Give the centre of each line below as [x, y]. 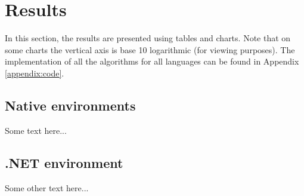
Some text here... [36, 130]
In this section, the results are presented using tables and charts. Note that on [148, 38]
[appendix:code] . [35, 73]
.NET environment [64, 162]
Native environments [70, 105]
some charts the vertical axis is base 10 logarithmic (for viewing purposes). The [150, 49]
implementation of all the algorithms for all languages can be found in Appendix [152, 61]
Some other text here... [47, 187]
